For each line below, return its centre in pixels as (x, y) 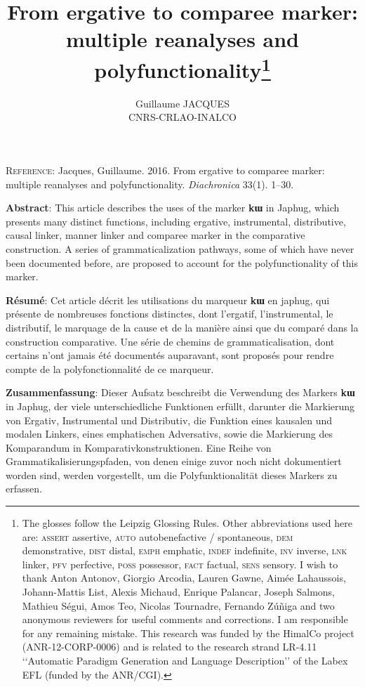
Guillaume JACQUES (182, 103)
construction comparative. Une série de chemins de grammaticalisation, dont (170, 341)
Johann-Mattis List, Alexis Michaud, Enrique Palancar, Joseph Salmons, (179, 592)
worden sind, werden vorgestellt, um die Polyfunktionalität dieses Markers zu (172, 475)
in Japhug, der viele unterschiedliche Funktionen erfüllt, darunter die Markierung (180, 406)
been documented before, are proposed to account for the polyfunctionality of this (182, 262)
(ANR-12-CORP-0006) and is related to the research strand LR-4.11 (170, 647)
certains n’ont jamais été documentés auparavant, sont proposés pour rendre (170, 355)
